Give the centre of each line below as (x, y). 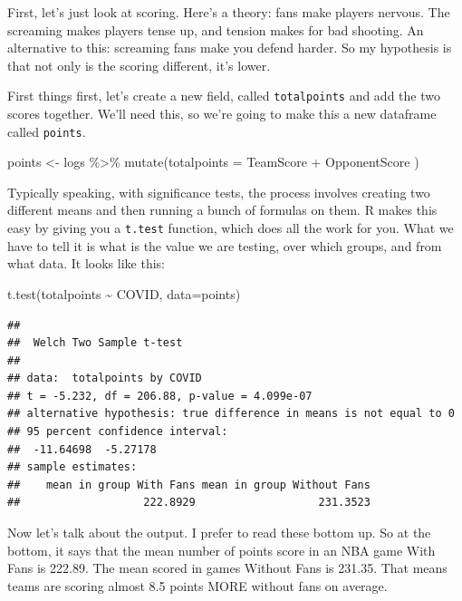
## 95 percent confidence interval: (118, 432)
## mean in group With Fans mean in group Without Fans (189, 485)
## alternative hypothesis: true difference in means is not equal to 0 (231, 414)
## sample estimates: (72, 467)
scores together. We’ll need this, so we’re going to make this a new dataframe (222, 114)
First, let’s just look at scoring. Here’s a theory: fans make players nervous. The (229, 12)
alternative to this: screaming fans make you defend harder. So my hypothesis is (230, 48)
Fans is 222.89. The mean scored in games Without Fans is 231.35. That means (227, 568)
